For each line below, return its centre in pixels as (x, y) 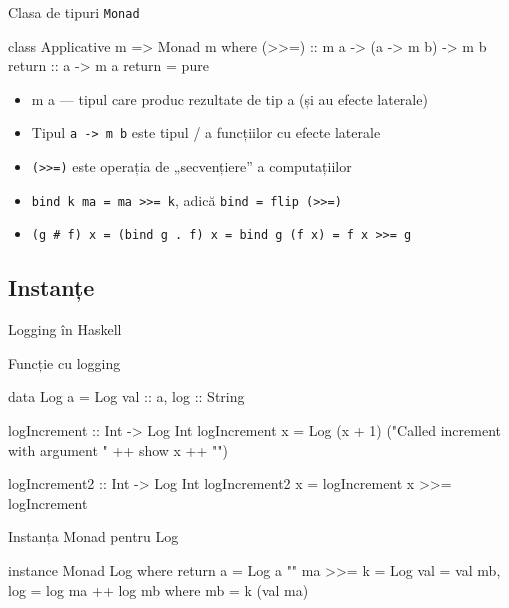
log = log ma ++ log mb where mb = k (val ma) (158, 589)
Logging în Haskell (65, 329)
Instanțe (51, 287)
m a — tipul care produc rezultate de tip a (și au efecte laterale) (229, 98)
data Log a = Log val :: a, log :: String (126, 396)
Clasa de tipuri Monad (74, 12)
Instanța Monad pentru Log (93, 536)
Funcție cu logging (64, 362)
